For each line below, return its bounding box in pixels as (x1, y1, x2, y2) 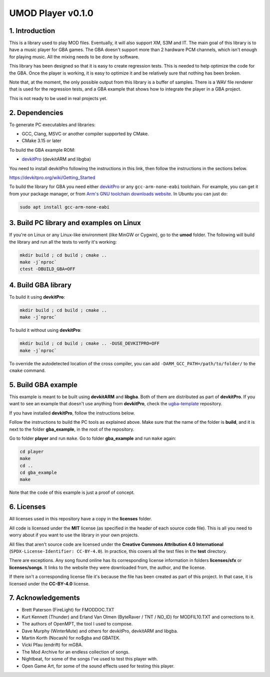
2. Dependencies (9, 108, 63, 117)
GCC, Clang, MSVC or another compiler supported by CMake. (21, 131, 149, 137)
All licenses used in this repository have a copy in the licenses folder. (9, 516, 152, 522)
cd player (19, 448, 44, 454)
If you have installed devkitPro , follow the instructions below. (9, 410, 135, 416)
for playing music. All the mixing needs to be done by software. (9, 54, 139, 60)
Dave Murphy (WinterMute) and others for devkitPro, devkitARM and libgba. (21, 628, 178, 634)
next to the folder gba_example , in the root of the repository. (9, 426, 134, 432)
